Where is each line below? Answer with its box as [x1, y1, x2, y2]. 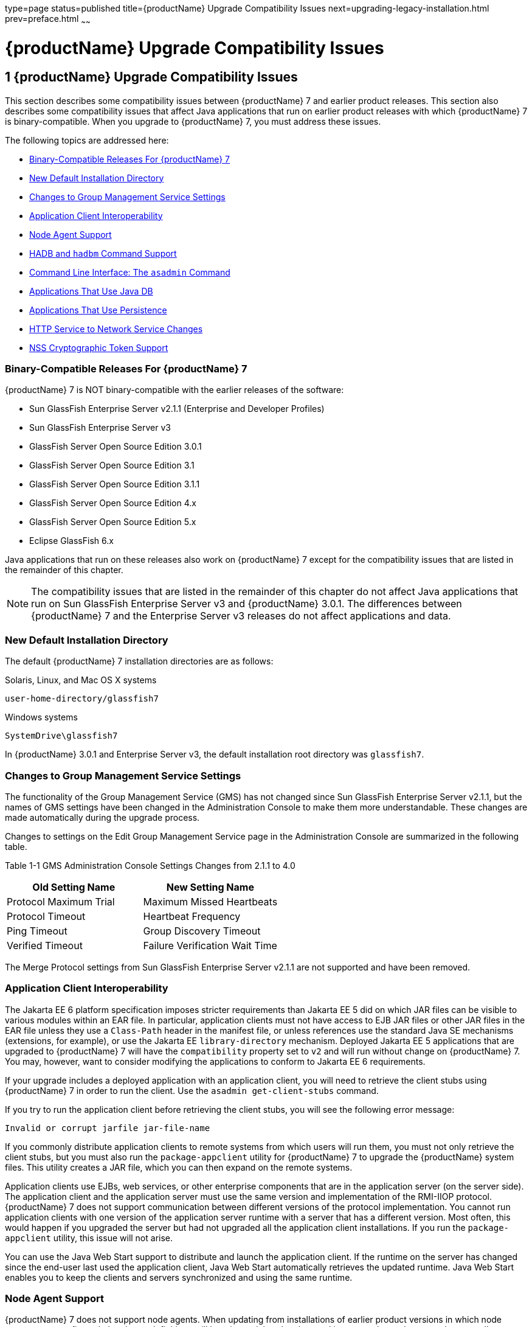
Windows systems [5, 712, 78, 723]
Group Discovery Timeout [143, 924, 261, 937]
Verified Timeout [7, 939, 83, 952]
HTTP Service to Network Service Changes [29, 323, 203, 334]
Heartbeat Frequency [143, 910, 241, 922]
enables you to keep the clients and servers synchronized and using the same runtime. [5, 1272, 353, 1283]
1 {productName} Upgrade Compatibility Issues [5, 69, 298, 85]
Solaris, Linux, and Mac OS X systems [5, 675, 157, 686]
